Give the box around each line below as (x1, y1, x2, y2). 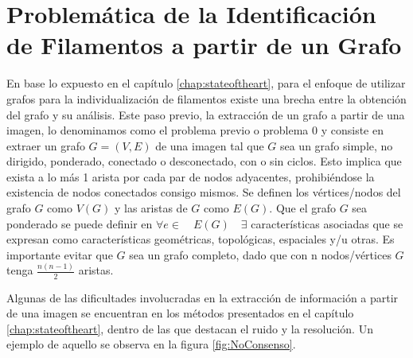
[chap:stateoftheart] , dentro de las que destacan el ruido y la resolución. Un (6, 320, 373, 337)
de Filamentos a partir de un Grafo (6, 29, 402, 61)
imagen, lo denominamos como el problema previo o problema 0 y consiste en (6, 122, 384, 138)
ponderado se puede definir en (6, 215, 153, 232)
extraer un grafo (6, 137, 85, 154)
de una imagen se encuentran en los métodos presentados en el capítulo (6, 305, 354, 321)
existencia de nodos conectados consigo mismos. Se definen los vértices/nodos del (6, 184, 401, 200)
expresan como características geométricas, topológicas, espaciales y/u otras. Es (6, 231, 395, 247)
